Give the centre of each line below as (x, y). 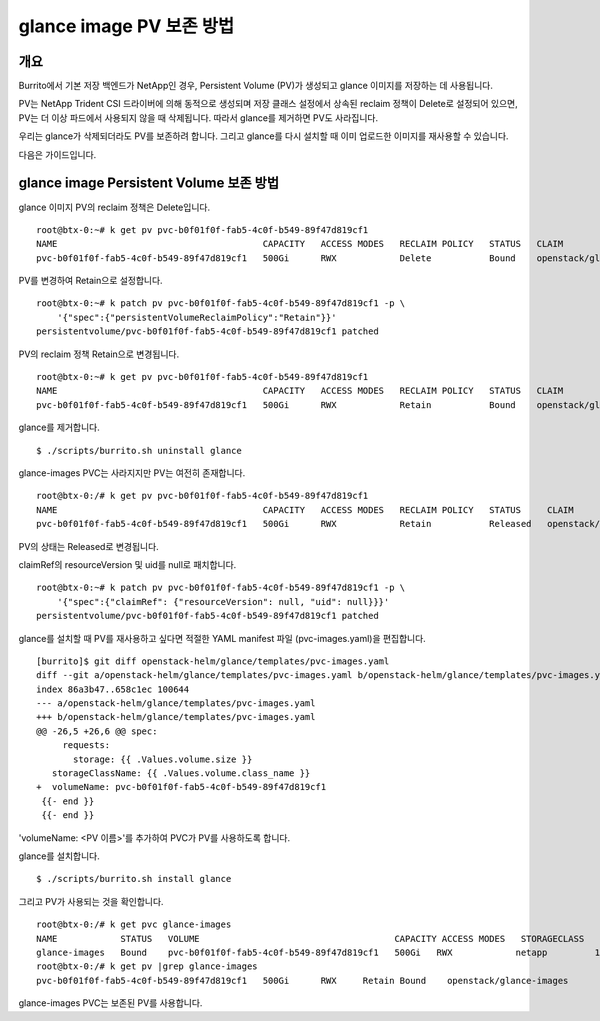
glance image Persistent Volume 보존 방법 (149, 183)
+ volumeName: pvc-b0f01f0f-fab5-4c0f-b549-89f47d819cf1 (181, 787)
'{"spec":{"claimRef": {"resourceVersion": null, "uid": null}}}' (223, 601)
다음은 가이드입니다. (57, 154)
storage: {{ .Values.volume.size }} (163, 759)
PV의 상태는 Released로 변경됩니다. (88, 546)
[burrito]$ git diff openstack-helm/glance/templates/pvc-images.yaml (213, 661)
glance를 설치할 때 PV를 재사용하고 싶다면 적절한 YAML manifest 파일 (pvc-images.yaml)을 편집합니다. (222, 638)
